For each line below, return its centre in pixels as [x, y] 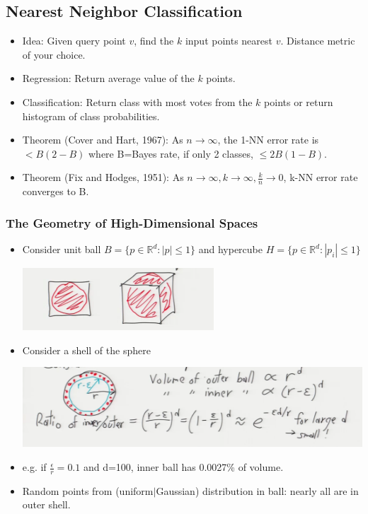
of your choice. [54, 54]
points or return [299, 101]
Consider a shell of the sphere [86, 350]
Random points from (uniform [88, 490]
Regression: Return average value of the [108, 78]
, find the [154, 41]
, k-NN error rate [321, 177]
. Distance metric [318, 41]
